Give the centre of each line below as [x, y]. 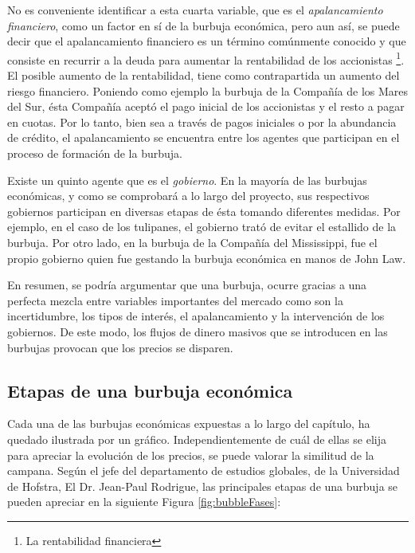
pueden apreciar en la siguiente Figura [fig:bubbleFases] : [144, 502]
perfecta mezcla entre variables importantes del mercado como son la [175, 300]
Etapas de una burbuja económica [150, 390]
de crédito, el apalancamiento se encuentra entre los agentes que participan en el [204, 137]
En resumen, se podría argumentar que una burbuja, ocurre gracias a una [187, 285]
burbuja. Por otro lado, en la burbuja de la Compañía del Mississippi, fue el [192, 242]
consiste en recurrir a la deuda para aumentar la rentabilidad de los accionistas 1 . [206, 58]
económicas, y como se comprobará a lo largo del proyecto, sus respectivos [188, 196]
